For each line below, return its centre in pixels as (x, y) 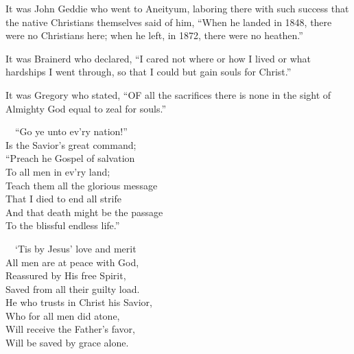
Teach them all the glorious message (82, 185)
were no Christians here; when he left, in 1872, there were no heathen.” (154, 35)
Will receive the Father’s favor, (70, 329)
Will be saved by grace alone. (67, 343)
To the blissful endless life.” (63, 225)
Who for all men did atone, (63, 315)
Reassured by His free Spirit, (66, 275)
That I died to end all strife (63, 199)
